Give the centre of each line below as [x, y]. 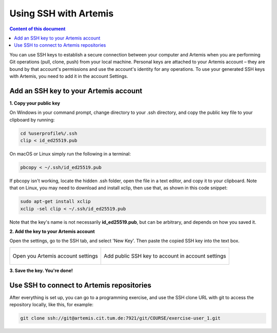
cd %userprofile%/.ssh [49, 133]
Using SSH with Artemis [62, 13]
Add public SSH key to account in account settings [165, 256]
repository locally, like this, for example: [51, 305]
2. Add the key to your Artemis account [52, 231]
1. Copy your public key [35, 103]
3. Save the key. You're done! [41, 270]
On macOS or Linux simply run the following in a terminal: [70, 153]
